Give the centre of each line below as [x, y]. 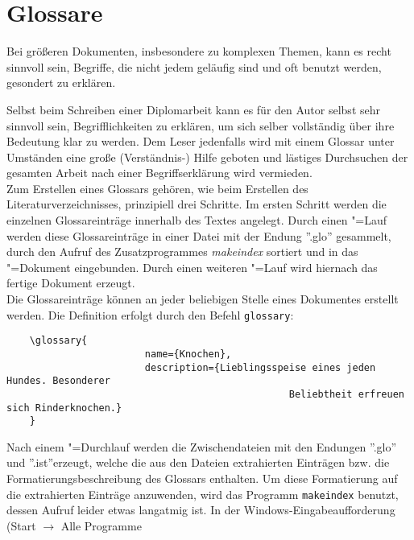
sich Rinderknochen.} [64, 408]
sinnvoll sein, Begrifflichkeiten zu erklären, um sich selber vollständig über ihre [201, 125]
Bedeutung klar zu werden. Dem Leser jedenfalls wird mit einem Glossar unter [201, 141]
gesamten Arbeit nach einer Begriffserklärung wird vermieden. [159, 173]
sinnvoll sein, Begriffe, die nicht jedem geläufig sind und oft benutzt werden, [194, 66]
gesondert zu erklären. [61, 82]
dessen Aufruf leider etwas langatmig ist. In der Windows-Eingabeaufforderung [201, 510]
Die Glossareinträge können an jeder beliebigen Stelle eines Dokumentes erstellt [203, 299]
